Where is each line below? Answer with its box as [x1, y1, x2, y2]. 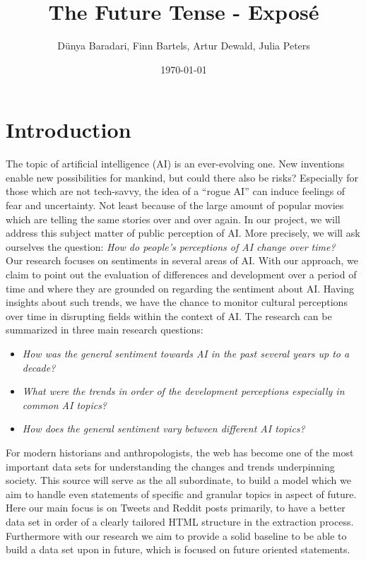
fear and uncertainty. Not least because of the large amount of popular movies [6, 198, 344, 213]
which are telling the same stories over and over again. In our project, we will [6, 211, 341, 226]
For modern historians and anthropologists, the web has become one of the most [6, 444, 354, 459]
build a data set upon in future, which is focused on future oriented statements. [6, 542, 350, 557]
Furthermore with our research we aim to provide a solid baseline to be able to [6, 528, 347, 543]
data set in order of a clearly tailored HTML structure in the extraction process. [6, 514, 354, 528]
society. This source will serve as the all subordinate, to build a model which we [6, 473, 351, 488]
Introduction [6, 115, 131, 144]
